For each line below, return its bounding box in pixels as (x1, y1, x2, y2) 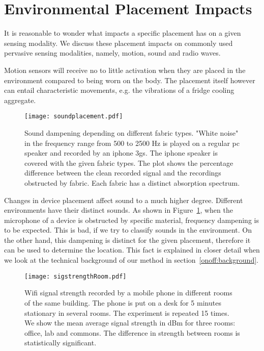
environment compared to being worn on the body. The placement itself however (4, 74, 255, 85)
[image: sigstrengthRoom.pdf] (24, 272, 127, 280)
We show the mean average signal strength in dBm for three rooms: (24, 317, 236, 328)
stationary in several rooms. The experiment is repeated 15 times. (24, 307, 229, 318)
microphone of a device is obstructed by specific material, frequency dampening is (4, 214, 259, 225)
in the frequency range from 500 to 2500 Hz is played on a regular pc (24, 137, 240, 148)
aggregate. (4, 94, 36, 105)
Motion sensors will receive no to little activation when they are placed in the (4, 64, 246, 75)
